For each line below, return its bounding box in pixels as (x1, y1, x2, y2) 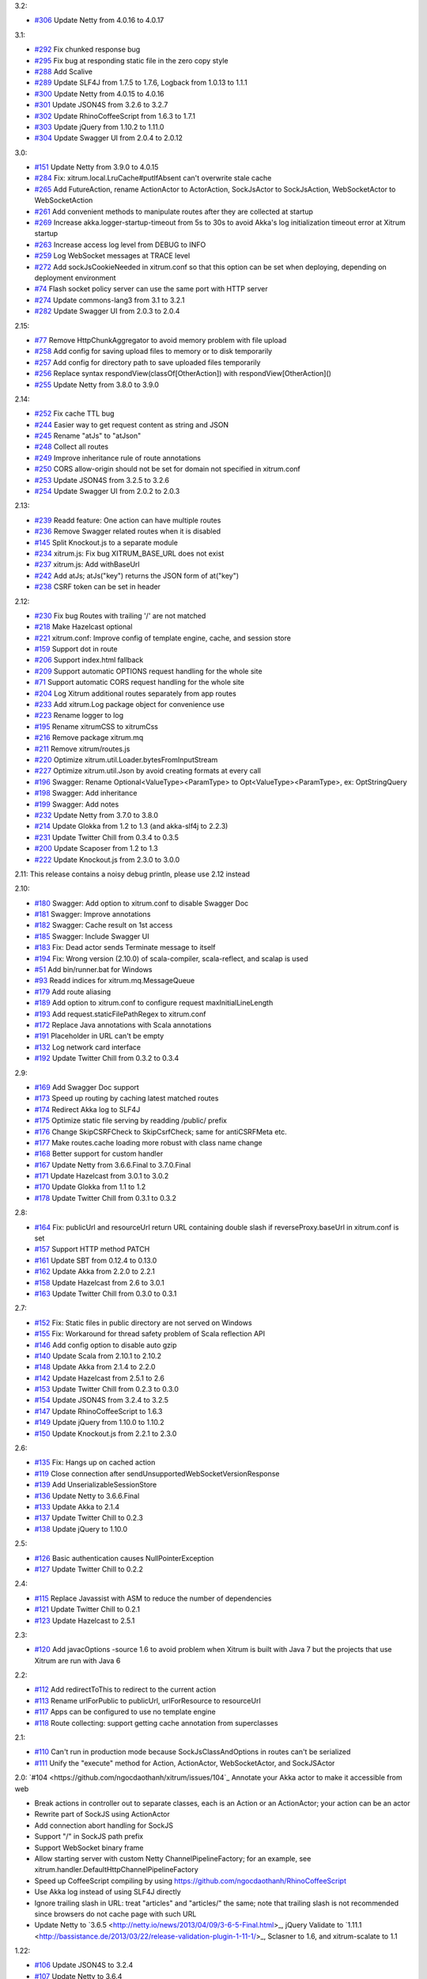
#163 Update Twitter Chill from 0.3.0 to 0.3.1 (34, 1289, 177, 1298)
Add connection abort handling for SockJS (34, 1821, 174, 1830)
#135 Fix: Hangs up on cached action (34, 1457, 156, 1468)
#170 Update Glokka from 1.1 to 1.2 (34, 1182, 146, 1191)
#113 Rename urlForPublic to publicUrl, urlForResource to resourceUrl (34, 1696, 261, 1705)
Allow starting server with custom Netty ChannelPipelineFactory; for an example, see (34, 1853, 312, 1863)
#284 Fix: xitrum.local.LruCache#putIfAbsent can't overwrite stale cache (34, 173, 272, 183)
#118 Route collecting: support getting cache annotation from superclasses (34, 1718, 278, 1727)
